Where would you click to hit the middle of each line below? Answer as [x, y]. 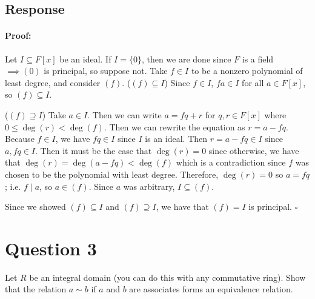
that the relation [36, 289]
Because [20, 139]
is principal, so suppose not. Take [106, 71]
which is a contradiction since [231, 162]
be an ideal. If [85, 59]
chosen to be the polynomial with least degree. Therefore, [112, 174]
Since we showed [35, 207]
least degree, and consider [53, 82]
